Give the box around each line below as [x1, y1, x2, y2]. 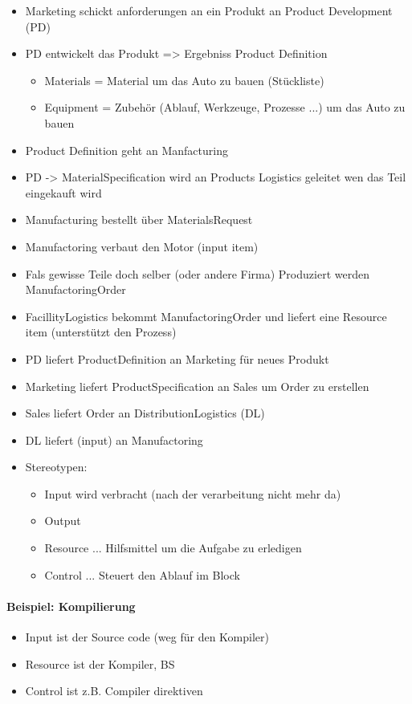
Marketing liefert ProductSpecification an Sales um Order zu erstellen [25, 377, 369, 394]
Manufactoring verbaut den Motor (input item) [25, 238, 259, 254]
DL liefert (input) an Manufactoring [25, 431, 203, 448]
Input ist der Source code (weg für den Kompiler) [25, 629, 269, 645]
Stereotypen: [25, 458, 88, 475]
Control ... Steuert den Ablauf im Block [44, 566, 240, 583]
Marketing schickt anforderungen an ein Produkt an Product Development [25, 2, 393, 18]
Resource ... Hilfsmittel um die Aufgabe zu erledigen [44, 539, 302, 556]
